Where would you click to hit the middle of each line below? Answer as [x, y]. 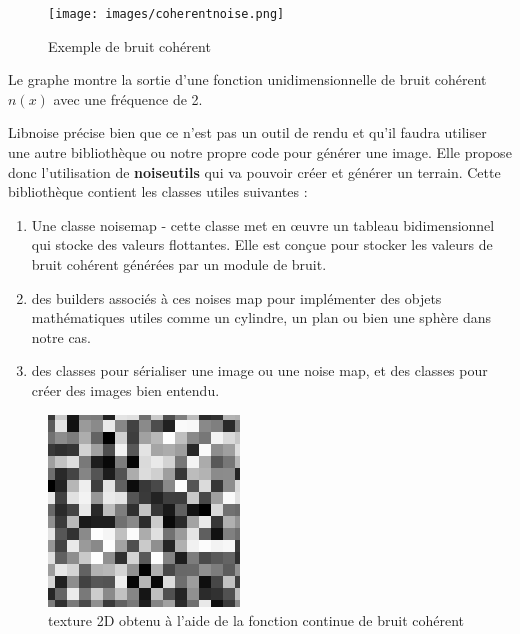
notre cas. [61, 336]
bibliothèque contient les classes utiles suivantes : [158, 191]
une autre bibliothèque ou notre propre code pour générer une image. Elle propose [260, 152]
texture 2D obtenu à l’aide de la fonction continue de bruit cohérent [256, 620]
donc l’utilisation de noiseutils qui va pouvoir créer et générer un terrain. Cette [254, 171]
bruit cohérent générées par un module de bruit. [179, 264]
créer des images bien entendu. [125, 389]
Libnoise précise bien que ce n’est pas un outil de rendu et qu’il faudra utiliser [247, 132]
